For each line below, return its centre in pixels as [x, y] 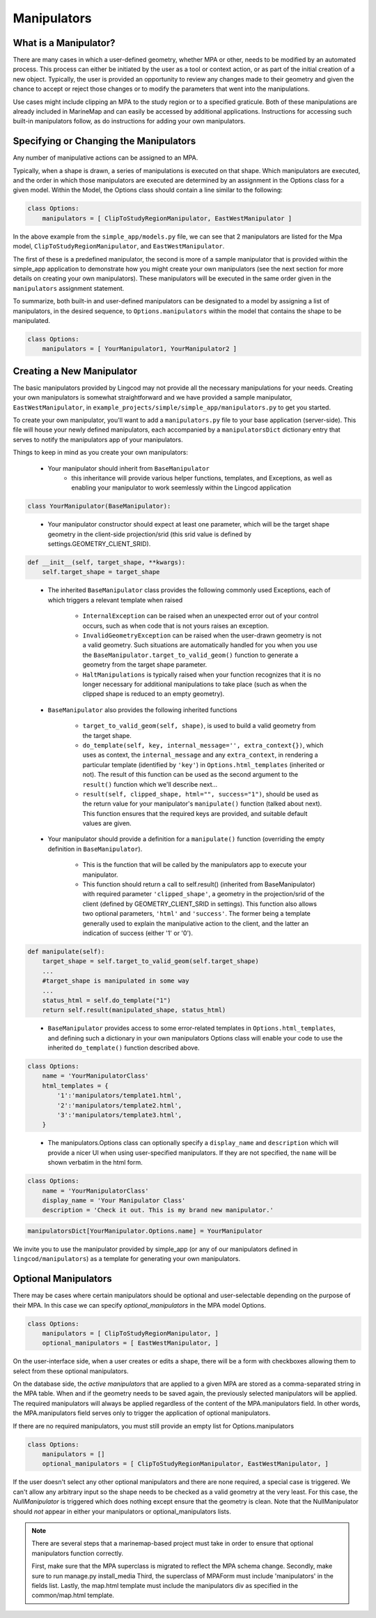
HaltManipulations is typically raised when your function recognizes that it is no [202, 674]
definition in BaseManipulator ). [95, 849]
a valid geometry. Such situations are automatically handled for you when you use [200, 645]
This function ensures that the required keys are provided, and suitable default [195, 813]
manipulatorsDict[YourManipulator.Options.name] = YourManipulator [145, 1231]
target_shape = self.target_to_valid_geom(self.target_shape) [150, 961]
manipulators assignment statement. [69, 288]
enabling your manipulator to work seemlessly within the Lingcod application [181, 487]
